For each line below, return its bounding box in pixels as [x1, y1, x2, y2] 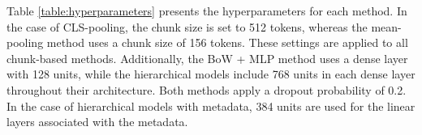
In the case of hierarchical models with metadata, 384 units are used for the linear [6, 97, 416, 114]
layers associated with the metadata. [6, 113, 188, 130]
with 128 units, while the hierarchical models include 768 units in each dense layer [6, 65, 416, 82]
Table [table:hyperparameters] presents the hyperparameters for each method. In [6, 2, 407, 19]
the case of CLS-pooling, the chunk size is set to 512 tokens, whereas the [6, 18, 368, 35]
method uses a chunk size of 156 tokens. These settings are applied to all [46, 34, 408, 51]
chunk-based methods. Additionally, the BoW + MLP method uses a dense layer [6, 49, 408, 66]
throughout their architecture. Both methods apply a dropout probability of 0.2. [6, 81, 407, 98]
